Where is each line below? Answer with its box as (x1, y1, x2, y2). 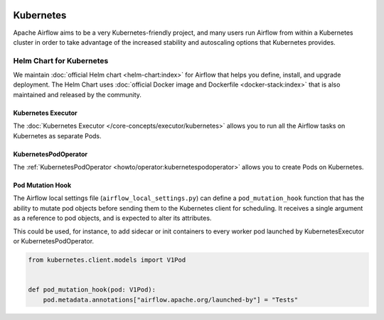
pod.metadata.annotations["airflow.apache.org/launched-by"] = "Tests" (43, 295, 299, 304)
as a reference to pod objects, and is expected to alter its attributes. (13, 214, 212, 223)
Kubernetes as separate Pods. (13, 131, 102, 140)
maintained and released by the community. (13, 90, 142, 99)
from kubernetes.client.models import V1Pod (28, 255, 186, 264)
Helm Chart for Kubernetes (13, 55, 109, 65)
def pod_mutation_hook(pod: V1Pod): (28, 286, 156, 294)
